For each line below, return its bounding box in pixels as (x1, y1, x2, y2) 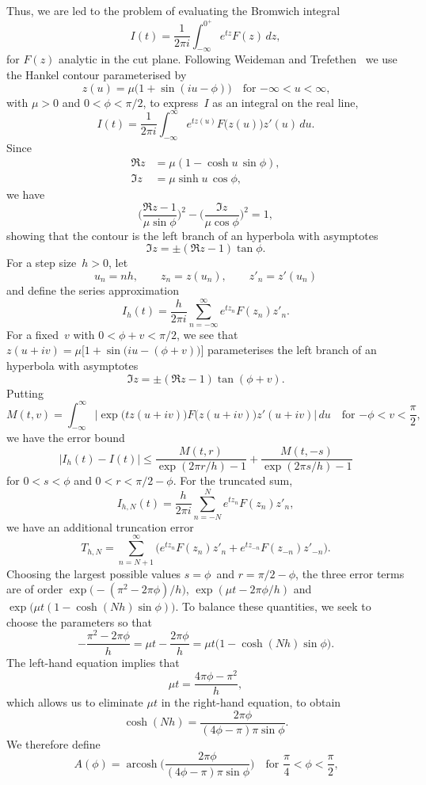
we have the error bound (6, 429, 125, 446)
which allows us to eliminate (6, 694, 143, 711)
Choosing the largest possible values (6, 565, 181, 581)
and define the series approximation (6, 282, 180, 299)
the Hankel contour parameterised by (6, 67, 187, 83)
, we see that (176, 326, 238, 342)
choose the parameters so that (6, 613, 152, 630)
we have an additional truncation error (6, 518, 194, 535)
